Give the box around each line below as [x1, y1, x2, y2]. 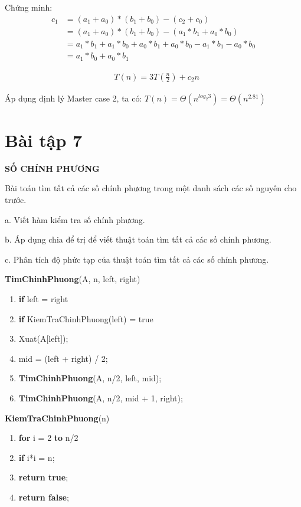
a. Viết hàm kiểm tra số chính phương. [5, 213, 145, 225]
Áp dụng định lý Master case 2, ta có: [5, 91, 142, 104]
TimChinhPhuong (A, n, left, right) [5, 273, 140, 285]
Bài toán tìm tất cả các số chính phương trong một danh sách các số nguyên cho [5, 182, 297, 194]
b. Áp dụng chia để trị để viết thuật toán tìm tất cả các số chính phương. [5, 233, 271, 246]
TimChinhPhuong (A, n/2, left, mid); [18, 372, 162, 384]
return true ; [18, 471, 68, 483]
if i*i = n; [18, 451, 55, 463]
